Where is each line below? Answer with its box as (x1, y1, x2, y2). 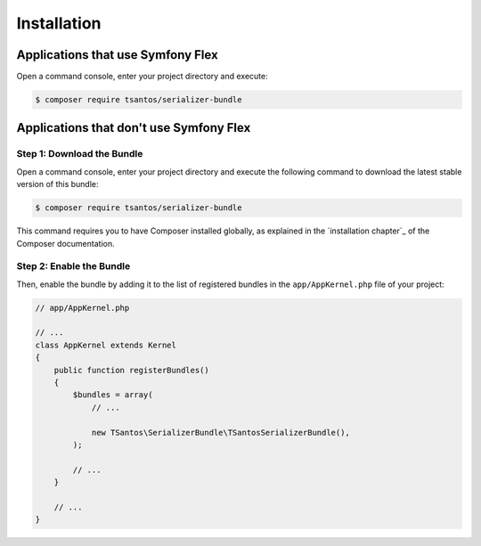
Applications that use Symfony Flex (16, 47, 218, 62)
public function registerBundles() (53, 365, 209, 375)
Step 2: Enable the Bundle (16, 260, 131, 273)
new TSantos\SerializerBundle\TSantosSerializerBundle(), (91, 428, 351, 437)
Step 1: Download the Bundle (16, 148, 143, 160)
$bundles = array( (72, 390, 153, 400)
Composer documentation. (16, 238, 115, 249)
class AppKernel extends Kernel (35, 339, 177, 350)
